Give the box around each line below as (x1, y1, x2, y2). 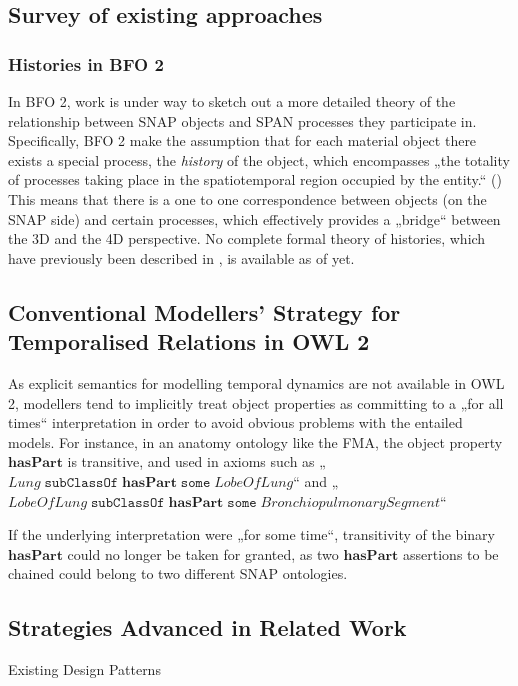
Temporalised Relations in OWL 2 (8, 326, 370, 357)
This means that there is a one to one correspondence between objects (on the (8, 188, 487, 209)
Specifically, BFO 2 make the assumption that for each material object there (8, 130, 477, 151)
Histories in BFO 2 (8, 51, 164, 76)
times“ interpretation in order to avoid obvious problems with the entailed (8, 412, 463, 433)
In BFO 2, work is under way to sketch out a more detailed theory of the (8, 91, 456, 111)
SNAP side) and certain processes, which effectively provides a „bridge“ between (8, 208, 501, 229)
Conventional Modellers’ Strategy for (8, 296, 401, 327)
